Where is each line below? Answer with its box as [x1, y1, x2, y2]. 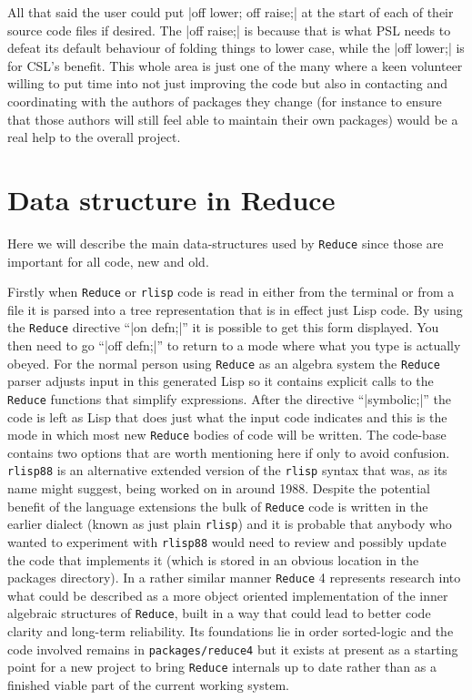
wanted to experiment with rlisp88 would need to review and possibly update [7, 532, 447, 551]
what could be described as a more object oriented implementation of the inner [7, 585, 448, 604]
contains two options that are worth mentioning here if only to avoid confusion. [7, 442, 450, 462]
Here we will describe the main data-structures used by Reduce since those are [7, 233, 444, 252]
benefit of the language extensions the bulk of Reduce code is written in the [7, 496, 428, 515]
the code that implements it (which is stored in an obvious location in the [7, 550, 419, 569]
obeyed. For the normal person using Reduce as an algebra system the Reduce [7, 353, 440, 372]
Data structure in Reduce [7, 180, 336, 218]
